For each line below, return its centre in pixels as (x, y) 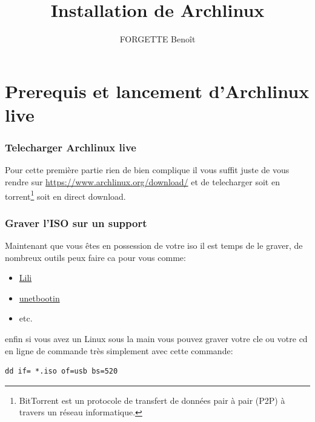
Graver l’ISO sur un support (76, 223)
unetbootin (39, 298)
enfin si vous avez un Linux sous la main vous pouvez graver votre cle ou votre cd (156, 338)
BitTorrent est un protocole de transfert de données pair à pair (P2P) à (152, 400)
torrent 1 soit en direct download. (65, 195)
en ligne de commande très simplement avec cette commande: (119, 350)
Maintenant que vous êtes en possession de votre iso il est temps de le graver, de (154, 245)
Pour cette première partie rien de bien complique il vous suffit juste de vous (147, 170)
